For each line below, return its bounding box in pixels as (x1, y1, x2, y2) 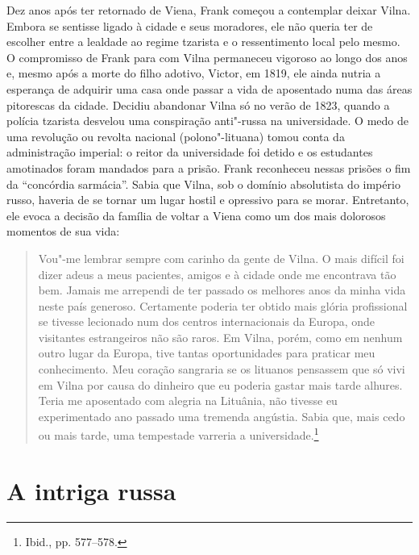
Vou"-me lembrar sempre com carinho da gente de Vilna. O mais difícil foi (38, 249, 404, 266)
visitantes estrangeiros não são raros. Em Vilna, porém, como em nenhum (38, 328, 403, 345)
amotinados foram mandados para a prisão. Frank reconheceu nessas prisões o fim (6, 159, 411, 176)
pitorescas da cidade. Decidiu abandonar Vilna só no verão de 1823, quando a (6, 96, 390, 113)
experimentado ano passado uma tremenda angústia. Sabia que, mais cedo (38, 407, 405, 424)
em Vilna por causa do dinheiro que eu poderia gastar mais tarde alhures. (38, 376, 403, 393)
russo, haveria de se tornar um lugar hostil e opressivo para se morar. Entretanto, (6, 191, 409, 208)
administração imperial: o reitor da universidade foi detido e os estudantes (6, 144, 373, 161)
